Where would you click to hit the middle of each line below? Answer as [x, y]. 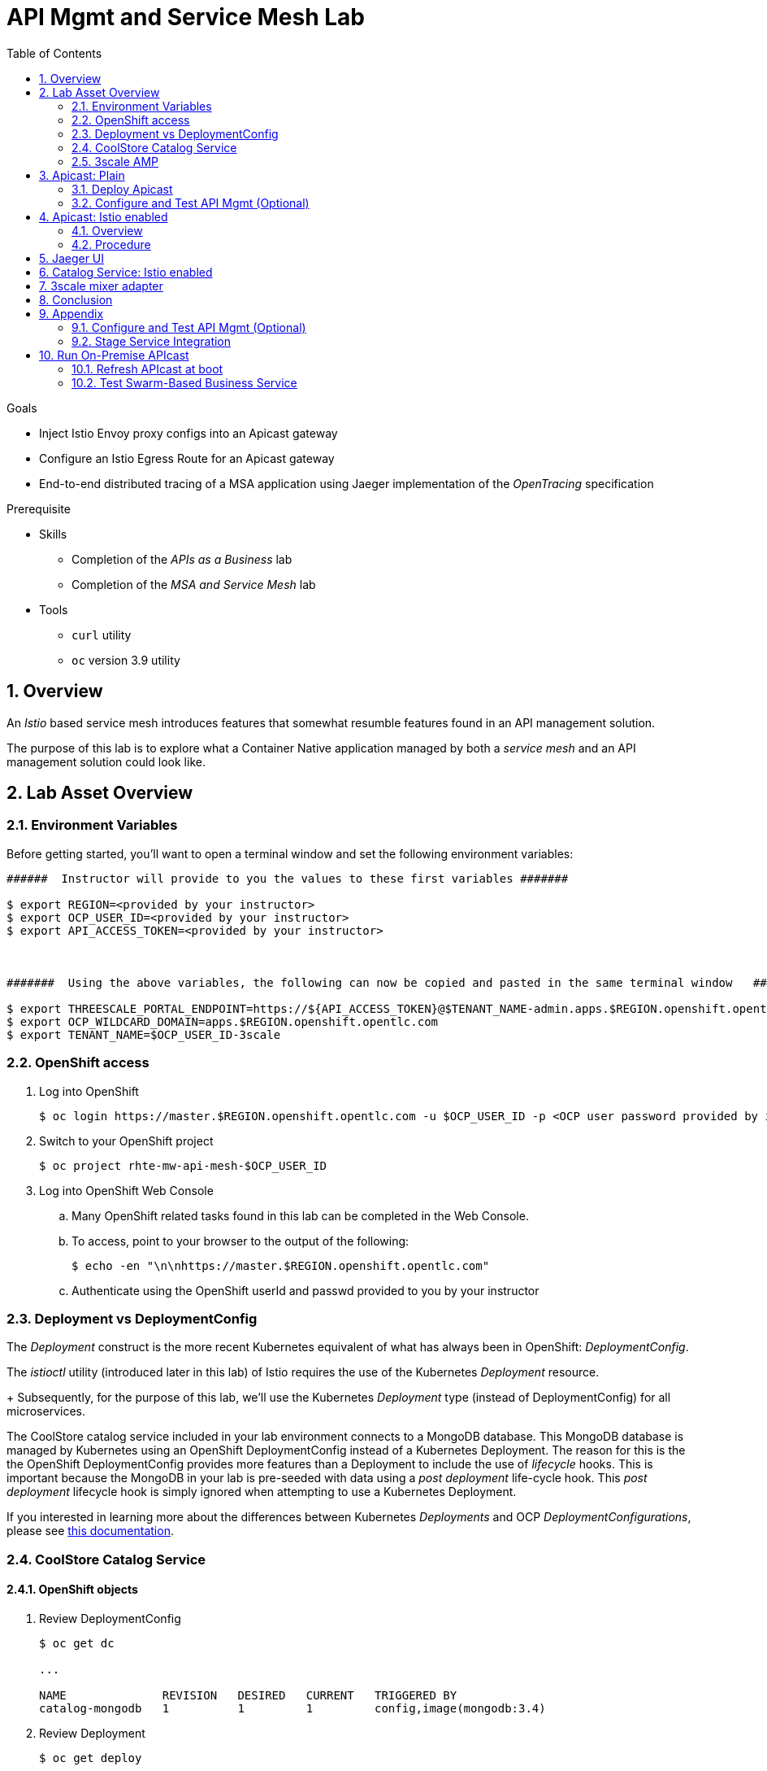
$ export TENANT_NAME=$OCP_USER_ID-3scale [144, 1034]
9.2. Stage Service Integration [152, 341]
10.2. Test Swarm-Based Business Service [184, 382]
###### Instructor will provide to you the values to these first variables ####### [288, 878]
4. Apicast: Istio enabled [104, 216]
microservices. [46, 1411]
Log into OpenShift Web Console [126, 1190]
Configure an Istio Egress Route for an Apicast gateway [187, 458]
